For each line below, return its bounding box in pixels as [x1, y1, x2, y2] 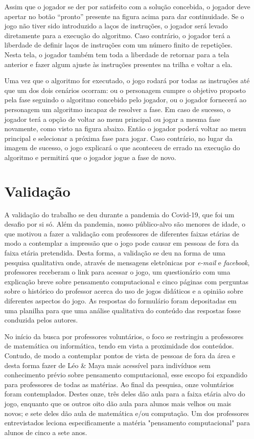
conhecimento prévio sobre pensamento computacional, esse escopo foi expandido [4, 370, 248, 380]
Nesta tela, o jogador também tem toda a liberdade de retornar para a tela [4, 49, 230, 59]
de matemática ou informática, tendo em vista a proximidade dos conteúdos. [4, 341, 234, 351]
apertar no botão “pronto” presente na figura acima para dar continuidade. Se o [4, 11, 244, 21]
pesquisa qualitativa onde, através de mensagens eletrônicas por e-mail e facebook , [4, 257, 250, 267]
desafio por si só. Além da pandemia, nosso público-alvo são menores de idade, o [4, 219, 246, 229]
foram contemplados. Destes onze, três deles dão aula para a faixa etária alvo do [4, 389, 245, 399]
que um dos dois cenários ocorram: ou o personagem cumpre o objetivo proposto [4, 85, 246, 95]
